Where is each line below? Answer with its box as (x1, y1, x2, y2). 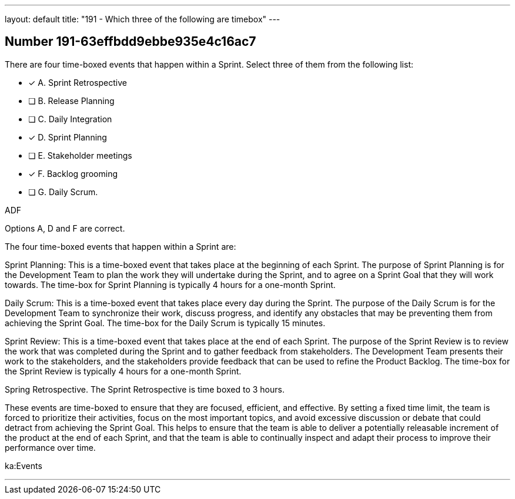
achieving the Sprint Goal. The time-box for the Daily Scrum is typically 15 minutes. (5, 317, 326, 328)
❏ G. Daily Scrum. (28, 186, 98, 197)
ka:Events (5, 460, 42, 471)
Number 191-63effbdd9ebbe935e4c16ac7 (5, 34, 256, 49)
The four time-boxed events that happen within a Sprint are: (5, 241, 236, 252)
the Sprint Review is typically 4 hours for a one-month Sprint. (5, 366, 242, 376)
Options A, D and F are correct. (5, 223, 125, 233)
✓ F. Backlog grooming (28, 168, 118, 179)
